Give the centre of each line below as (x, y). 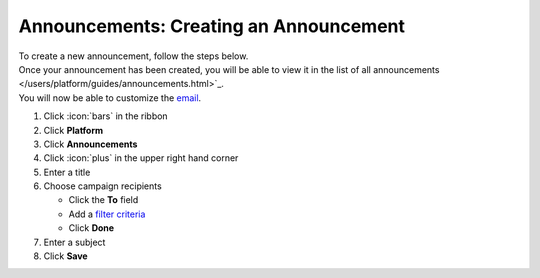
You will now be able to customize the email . (110, 97)
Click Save (66, 256)
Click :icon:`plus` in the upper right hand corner (141, 158)
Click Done (91, 228)
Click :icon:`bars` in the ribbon (106, 116)
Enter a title (67, 172)
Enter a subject (74, 242)
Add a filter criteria (107, 214)
